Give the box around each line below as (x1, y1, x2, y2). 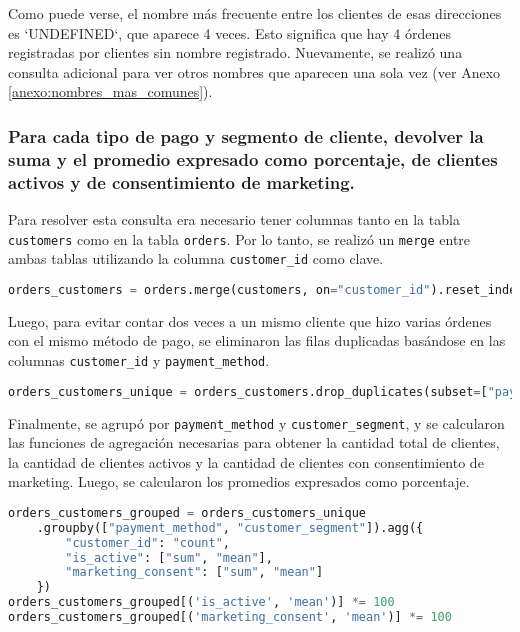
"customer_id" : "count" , (65, 535, 230, 550)
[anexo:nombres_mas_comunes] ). (8, 81, 213, 102)
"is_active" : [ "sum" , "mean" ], (65, 550, 273, 565)
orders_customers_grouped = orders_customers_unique (8, 505, 366, 520)
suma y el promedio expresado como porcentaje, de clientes (8, 146, 498, 171)
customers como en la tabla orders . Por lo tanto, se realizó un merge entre (8, 228, 471, 249)
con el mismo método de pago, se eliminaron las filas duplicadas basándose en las (8, 330, 506, 351)
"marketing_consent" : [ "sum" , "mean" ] (65, 565, 324, 580)
